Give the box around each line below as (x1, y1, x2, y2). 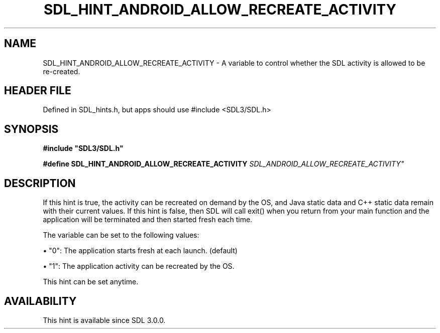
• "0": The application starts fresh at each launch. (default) (43, 246, 238, 255)
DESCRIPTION (4, 177, 76, 190)
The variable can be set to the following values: (43, 231, 199, 240)
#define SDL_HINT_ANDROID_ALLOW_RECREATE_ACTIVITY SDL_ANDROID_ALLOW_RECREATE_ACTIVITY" (43, 159, 404, 169)
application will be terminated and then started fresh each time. (43, 215, 253, 224)
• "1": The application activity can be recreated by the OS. (43, 262, 235, 271)
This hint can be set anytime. (43, 277, 139, 286)
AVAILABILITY (4, 294, 77, 307)
